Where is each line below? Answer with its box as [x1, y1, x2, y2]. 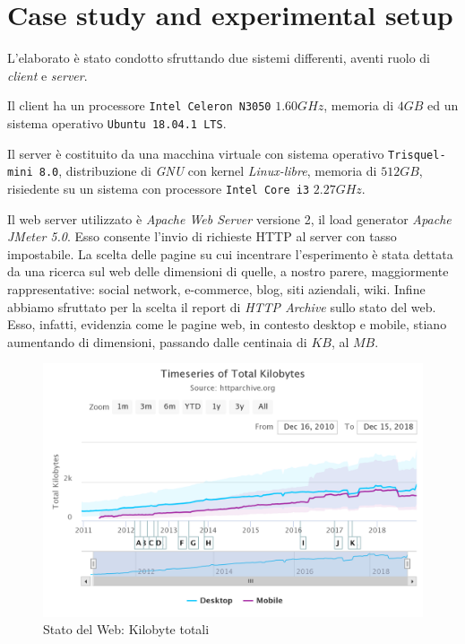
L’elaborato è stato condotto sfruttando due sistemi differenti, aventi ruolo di [7, 48, 431, 67]
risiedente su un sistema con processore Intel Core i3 [7, 178, 310, 197]
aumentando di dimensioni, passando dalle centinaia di [7, 332, 307, 351]
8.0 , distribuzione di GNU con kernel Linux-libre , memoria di [39, 161, 377, 180]
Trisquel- [388, 148, 446, 161]
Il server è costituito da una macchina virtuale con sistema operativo [7, 144, 384, 162]
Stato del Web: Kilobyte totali [43, 620, 210, 639]
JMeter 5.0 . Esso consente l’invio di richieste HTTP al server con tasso [7, 227, 397, 246]
